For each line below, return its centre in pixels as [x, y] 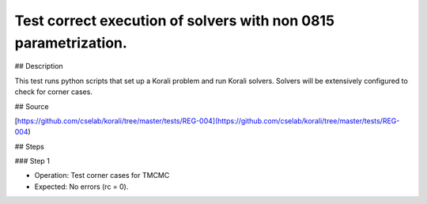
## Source [32, 106]
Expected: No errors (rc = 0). [81, 187]
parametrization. [71, 43]
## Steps [30, 146]
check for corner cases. [53, 92]
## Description [39, 66]
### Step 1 [32, 161]
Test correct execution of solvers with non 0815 [175, 21]
